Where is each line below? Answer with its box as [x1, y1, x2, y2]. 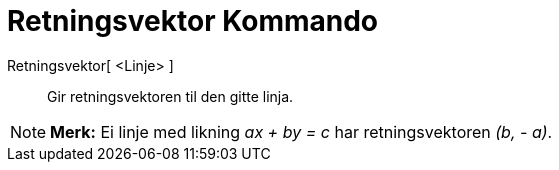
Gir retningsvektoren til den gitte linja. [47, 87, 294, 105]
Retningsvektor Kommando [7, 4, 379, 38]
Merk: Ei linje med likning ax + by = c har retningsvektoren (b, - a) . [50, 121, 553, 142]
